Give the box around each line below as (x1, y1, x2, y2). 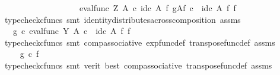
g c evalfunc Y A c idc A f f (12, 25, 131, 37)
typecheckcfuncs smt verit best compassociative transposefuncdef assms (4, 59, 272, 71)
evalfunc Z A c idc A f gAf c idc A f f (79, 2, 236, 13)
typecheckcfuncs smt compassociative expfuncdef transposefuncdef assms (4, 36, 275, 48)
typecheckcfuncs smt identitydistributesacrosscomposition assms (4, 13, 241, 25)
